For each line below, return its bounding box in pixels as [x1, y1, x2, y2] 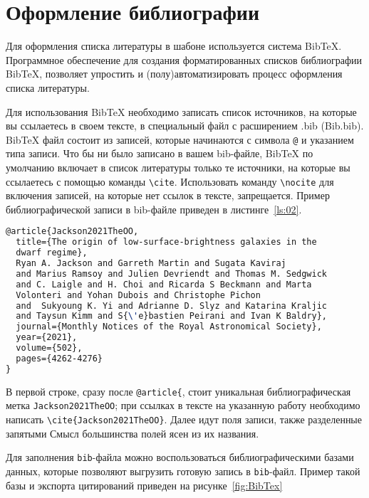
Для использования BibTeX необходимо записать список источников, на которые [6, 104, 357, 119]
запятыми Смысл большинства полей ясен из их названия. [6, 425, 259, 440]
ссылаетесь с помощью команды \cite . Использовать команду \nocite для [6, 174, 334, 189]
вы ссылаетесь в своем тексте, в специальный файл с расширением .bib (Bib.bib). [6, 118, 364, 133]
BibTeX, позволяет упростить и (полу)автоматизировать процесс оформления [6, 66, 343, 81]
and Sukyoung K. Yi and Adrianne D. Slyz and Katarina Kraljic [16, 300, 328, 311]
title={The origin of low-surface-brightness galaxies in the [16, 237, 317, 248]
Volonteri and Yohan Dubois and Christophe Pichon [16, 290, 261, 300]
